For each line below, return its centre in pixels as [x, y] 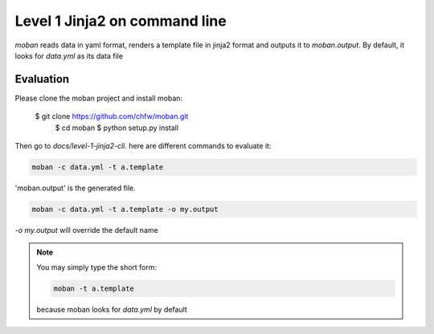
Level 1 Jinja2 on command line [121, 21]
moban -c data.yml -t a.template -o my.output [125, 209]
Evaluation [42, 79]
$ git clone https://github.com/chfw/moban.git [112, 116]
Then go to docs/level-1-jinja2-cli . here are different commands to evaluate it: [143, 146]
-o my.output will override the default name [86, 230]
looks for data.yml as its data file [69, 55]
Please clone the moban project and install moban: [99, 98]
